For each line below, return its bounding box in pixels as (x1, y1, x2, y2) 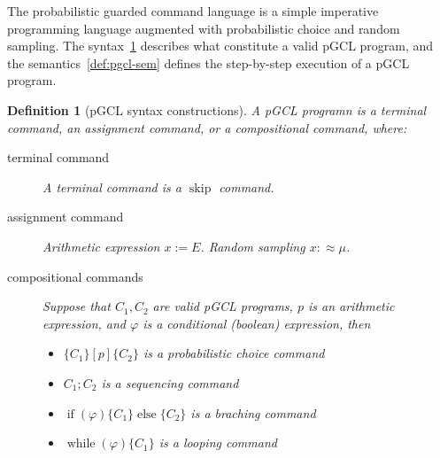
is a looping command (158, 433, 277, 452)
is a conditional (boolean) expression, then (143, 314, 371, 332)
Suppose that (42, 297, 111, 315)
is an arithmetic (307, 297, 395, 315)
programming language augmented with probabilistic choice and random (7, 19, 400, 37)
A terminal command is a (42, 177, 181, 196)
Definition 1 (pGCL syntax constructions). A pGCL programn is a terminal (7, 100, 427, 119)
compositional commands (7, 267, 143, 285)
